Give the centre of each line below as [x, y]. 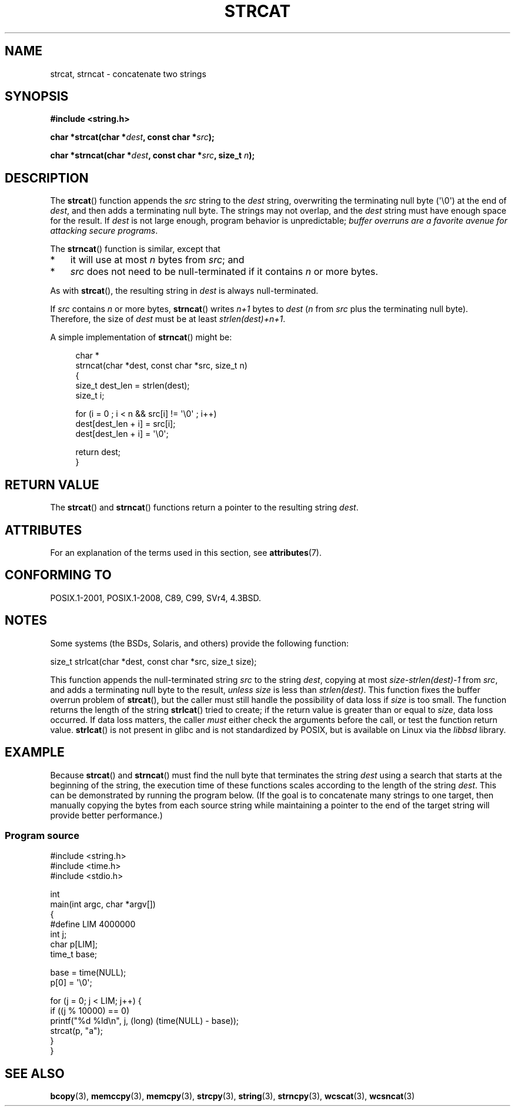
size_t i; [90, 396]
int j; [58, 934]
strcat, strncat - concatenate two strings [128, 74]
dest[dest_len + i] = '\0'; [122, 434]
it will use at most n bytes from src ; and [157, 260]
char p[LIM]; [74, 944]
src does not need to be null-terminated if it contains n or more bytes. [224, 272]
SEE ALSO [35, 1073]
